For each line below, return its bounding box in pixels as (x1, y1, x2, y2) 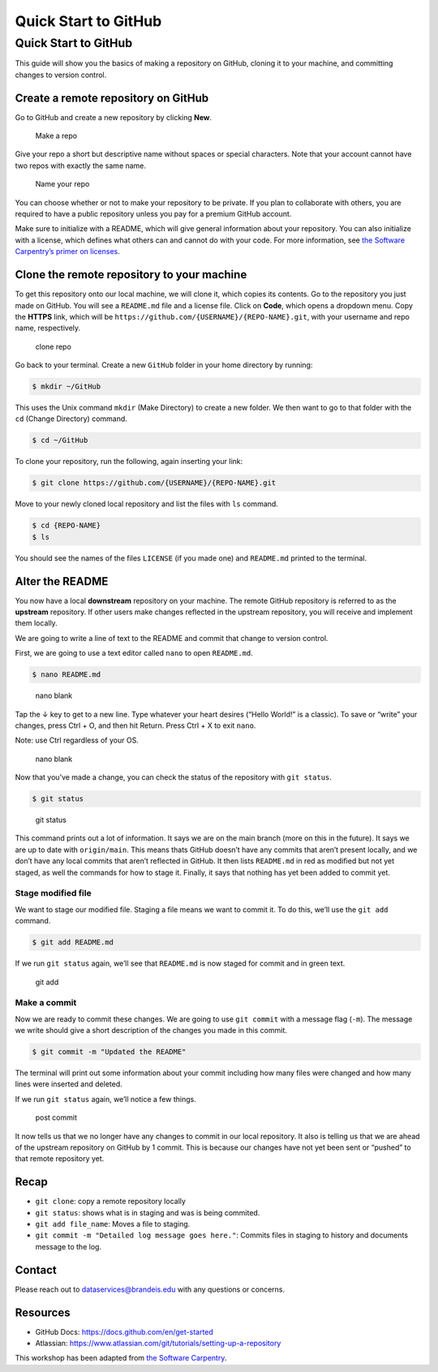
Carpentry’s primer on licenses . (15, 247, 121, 256)
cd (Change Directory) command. (15, 414, 127, 424)
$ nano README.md (32, 670, 101, 679)
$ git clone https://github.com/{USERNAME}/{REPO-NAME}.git (32, 479, 277, 488)
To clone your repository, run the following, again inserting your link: (15, 457, 243, 467)
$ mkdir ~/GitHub (32, 382, 101, 391)
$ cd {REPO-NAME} (32, 521, 101, 531)
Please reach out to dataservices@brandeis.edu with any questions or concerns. (15, 1284, 286, 1294)
